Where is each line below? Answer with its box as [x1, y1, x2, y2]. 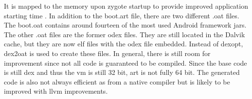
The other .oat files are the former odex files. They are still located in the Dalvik [4, 29, 245, 39]
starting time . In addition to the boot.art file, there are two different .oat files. [4, 10, 239, 20]
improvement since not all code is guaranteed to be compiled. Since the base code [4, 57, 247, 68]
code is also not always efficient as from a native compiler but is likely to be [4, 76, 230, 86]
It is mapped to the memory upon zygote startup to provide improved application [4, 1, 248, 11]
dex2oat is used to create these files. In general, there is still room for [4, 48, 211, 58]
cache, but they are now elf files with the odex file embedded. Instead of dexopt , [4, 39, 243, 49]
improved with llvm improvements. [4, 86, 108, 96]
